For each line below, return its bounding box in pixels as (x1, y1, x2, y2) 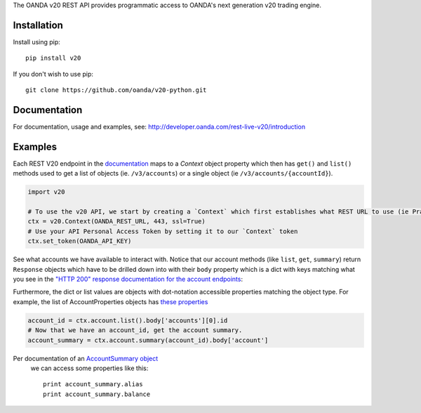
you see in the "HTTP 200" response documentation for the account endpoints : (13, 275, 243, 283)
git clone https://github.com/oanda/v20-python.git (25, 86, 207, 94)
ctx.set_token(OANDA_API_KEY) (27, 237, 132, 245)
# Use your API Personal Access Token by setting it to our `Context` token (27, 227, 298, 235)
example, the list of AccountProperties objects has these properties (13, 297, 208, 306)
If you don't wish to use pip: (13, 70, 94, 78)
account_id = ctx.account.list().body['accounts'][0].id (27, 316, 228, 324)
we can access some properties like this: (30, 364, 149, 372)
